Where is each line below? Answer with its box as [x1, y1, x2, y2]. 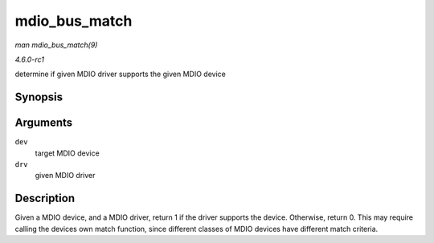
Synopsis [14, 91, 63, 104]
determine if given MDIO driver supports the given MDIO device [14, 69, 227, 79]
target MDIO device [35, 148, 100, 158]
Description [14, 192, 76, 205]
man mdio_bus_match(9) [14, 40, 98, 50]
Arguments [14, 116, 73, 130]
